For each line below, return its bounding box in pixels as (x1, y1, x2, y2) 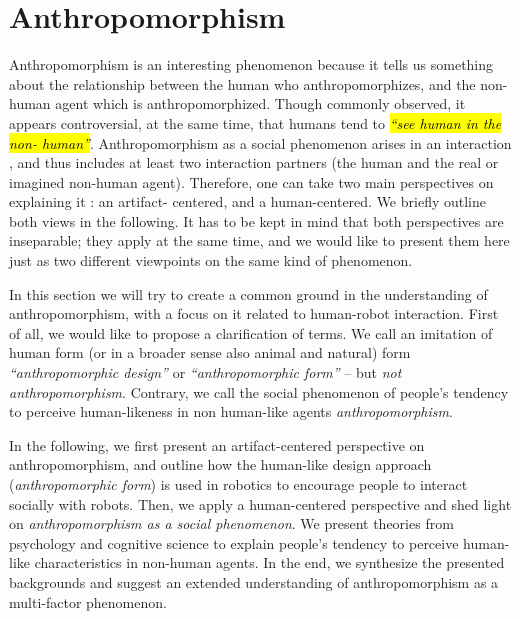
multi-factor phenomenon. (9, 591, 167, 612)
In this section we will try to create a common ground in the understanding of (9, 283, 488, 304)
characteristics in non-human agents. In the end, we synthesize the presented (34, 552, 505, 573)
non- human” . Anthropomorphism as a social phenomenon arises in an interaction (9, 132, 512, 153)
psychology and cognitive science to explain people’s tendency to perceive (9, 532, 459, 553)
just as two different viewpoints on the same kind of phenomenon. (9, 250, 413, 271)
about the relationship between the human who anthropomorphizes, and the (9, 73, 476, 94)
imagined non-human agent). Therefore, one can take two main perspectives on (9, 171, 494, 192)
